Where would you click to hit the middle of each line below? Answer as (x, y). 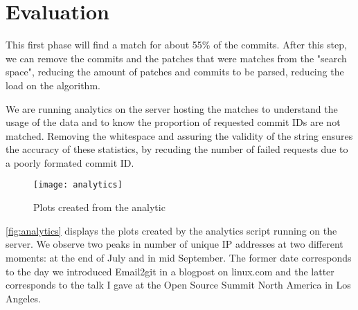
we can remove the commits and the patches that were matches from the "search (176, 58)
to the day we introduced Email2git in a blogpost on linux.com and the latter (170, 271)
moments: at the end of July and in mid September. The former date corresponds (179, 257)
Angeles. (24, 298)
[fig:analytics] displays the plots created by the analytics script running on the (171, 230)
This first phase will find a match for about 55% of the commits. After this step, (176, 45)
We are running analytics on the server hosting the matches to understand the (172, 108)
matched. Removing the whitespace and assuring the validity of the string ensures (179, 135)
